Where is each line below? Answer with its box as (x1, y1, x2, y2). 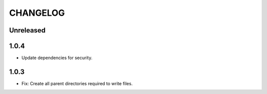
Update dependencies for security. (21, 55, 92, 61)
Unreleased (9, 26, 46, 34)
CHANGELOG (9, 7, 65, 18)
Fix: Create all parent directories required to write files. (21, 80, 133, 86)
